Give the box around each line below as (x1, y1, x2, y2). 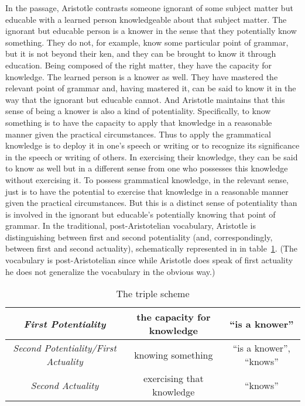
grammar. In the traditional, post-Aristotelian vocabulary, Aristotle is (5, 219, 256, 232)
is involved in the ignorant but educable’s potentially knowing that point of (5, 208, 276, 220)
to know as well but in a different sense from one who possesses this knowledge (5, 162, 288, 174)
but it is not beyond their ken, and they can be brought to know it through (5, 47, 276, 60)
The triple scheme (116, 287, 190, 301)
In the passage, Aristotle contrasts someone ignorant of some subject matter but (5, 2, 293, 13)
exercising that (143, 371, 204, 386)
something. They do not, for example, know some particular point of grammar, (5, 36, 289, 48)
